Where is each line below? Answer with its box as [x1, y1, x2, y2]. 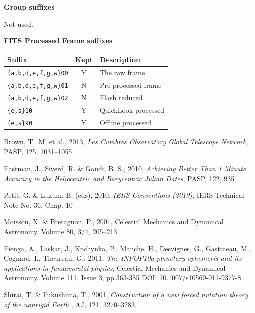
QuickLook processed [99, 104, 165, 115]
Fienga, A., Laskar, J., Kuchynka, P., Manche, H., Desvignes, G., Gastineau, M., [4, 243, 251, 253]
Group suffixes [4, 2, 55, 12]
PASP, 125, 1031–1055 [4, 146, 72, 156]
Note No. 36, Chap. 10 [4, 199, 73, 210]
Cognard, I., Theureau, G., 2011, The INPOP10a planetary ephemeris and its [4, 253, 242, 263]
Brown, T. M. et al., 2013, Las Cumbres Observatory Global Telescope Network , [4, 136, 248, 146]
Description [99, 54, 140, 65]
